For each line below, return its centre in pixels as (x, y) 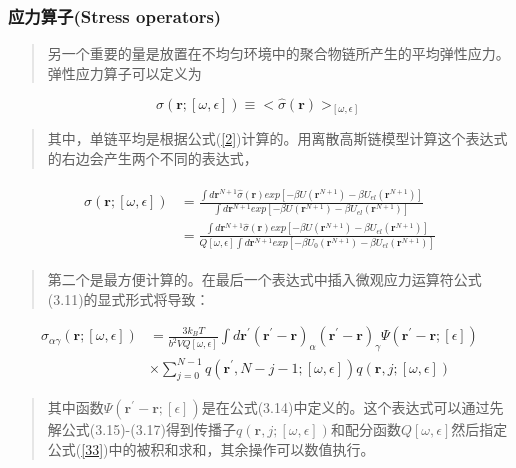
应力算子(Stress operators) (115, 15)
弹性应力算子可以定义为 (124, 72)
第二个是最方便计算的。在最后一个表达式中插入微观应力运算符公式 (264, 279)
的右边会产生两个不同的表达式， (152, 158)
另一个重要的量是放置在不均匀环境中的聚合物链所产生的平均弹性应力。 (278, 53)
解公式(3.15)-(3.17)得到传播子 (142, 429)
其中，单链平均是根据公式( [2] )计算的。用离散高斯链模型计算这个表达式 (277, 138)
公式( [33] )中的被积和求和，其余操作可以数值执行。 (211, 448)
